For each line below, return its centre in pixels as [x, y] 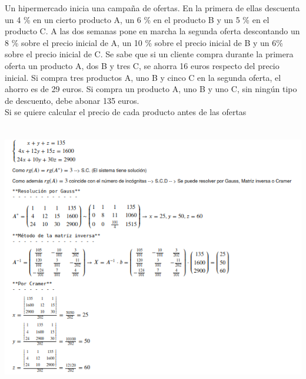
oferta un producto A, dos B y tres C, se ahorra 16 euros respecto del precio [142, 65]
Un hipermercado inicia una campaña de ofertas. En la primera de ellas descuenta [152, 8]
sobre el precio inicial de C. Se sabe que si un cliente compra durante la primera [149, 54]
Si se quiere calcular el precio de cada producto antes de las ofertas [126, 112]
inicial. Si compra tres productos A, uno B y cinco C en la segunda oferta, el [143, 77]
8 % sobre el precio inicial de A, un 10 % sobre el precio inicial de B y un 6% [144, 42]
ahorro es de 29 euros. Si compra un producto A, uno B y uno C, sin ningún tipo [151, 89]
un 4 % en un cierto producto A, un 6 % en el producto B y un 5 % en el [137, 19]
